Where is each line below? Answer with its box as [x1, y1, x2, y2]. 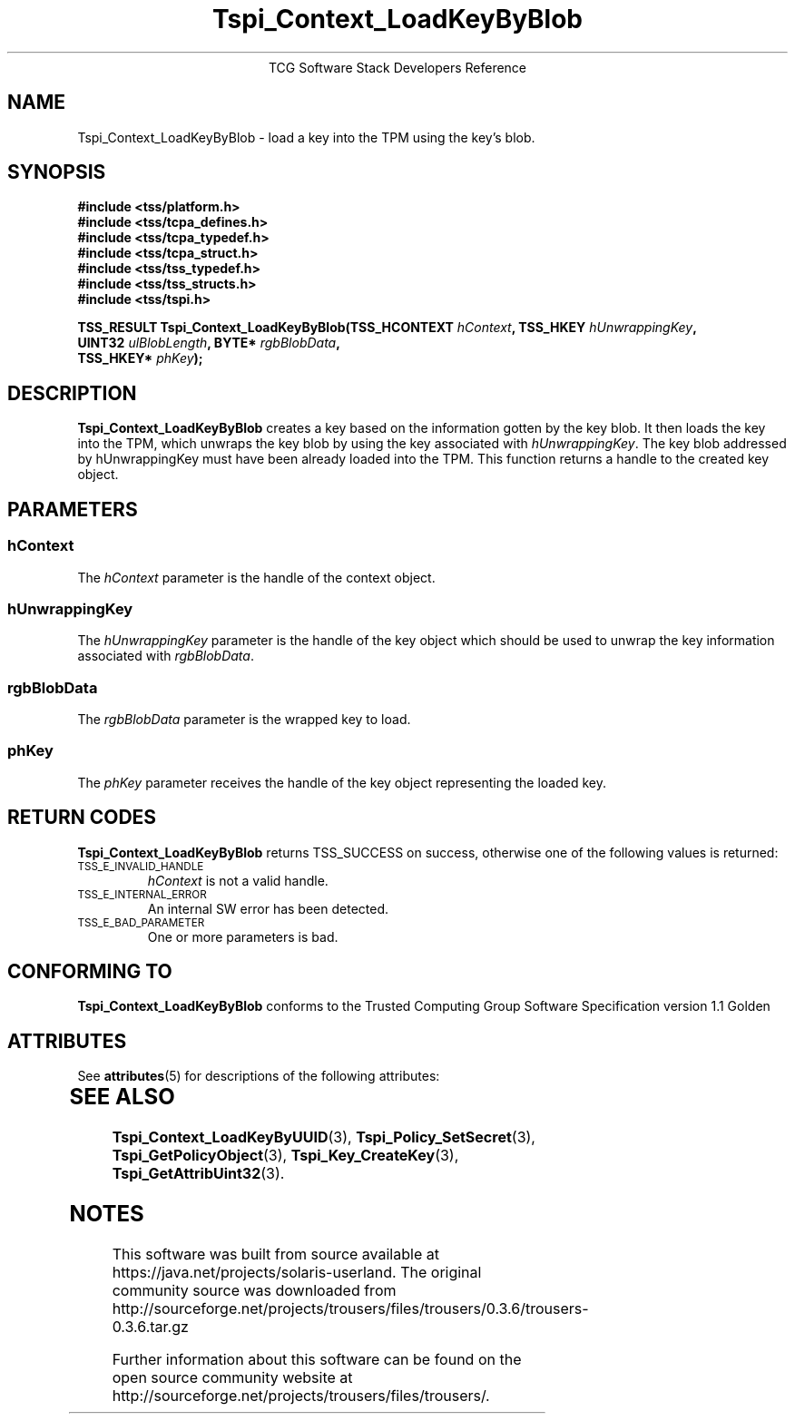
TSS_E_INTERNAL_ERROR [77, 887, 207, 901]
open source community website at [112, 1368, 353, 1387]
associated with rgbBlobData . [77, 648, 254, 664]
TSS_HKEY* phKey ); [77, 350, 203, 367]
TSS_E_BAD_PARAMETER [77, 916, 205, 929]
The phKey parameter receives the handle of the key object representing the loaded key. [77, 774, 606, 790]
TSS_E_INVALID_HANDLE [77, 859, 204, 873]
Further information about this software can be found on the [112, 1350, 522, 1368]
